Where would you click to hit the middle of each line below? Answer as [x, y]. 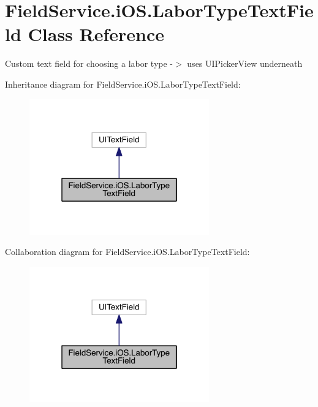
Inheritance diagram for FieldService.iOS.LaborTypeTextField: [123, 84]
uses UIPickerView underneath [245, 63]
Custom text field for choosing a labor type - [89, 63]
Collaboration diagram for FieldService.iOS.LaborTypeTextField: [127, 252]
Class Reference [96, 34]
